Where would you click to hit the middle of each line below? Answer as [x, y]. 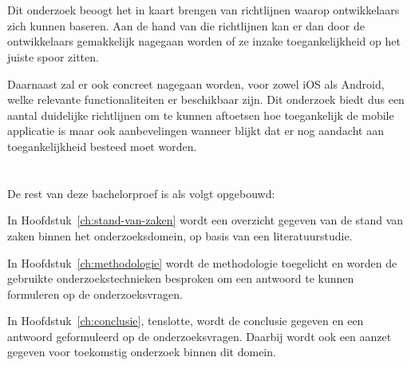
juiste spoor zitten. [53, 56]
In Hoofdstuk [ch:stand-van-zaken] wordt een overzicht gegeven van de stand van [205, 220]
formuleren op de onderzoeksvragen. [95, 294]
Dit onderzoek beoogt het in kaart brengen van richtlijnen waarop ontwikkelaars [204, 10]
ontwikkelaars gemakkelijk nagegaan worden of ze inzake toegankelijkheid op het [204, 41]
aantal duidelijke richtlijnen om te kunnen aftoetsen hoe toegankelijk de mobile [201, 115]
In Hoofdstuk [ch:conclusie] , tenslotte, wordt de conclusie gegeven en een [186, 321]
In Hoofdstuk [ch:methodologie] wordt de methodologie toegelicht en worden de [202, 262]
